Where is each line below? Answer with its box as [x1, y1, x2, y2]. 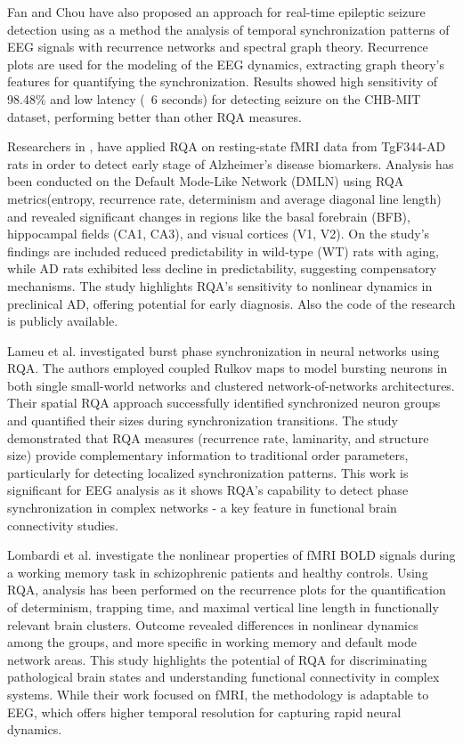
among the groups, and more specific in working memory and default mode [7, 633, 417, 651]
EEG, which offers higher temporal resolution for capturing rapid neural [7, 702, 402, 721]
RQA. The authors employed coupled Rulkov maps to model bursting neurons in [7, 359, 448, 377]
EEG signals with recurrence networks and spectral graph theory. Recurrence [7, 37, 428, 56]
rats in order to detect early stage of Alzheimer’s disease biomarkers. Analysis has [7, 154, 454, 173]
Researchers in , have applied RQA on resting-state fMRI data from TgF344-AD [7, 137, 446, 156]
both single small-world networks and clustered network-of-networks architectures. [7, 376, 455, 394]
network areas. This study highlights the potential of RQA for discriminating [7, 650, 427, 668]
